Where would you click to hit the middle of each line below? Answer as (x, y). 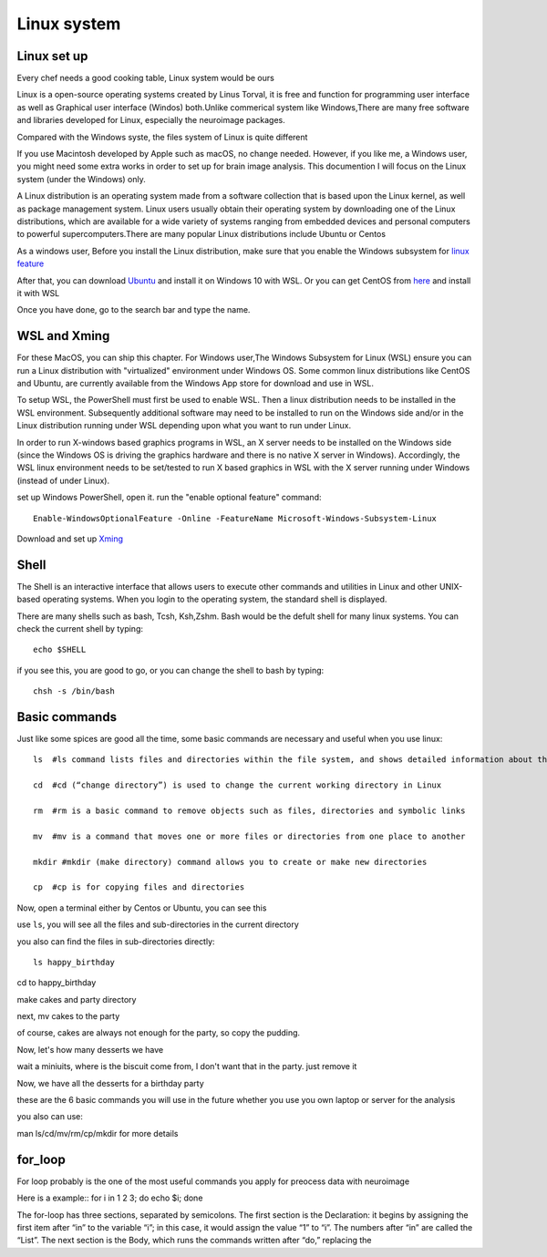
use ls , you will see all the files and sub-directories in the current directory (158, 924)
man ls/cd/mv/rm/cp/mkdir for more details (98, 1133)
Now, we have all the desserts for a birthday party (110, 1083)
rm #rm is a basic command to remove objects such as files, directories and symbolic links (249, 811)
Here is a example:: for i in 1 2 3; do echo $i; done (110, 1198)
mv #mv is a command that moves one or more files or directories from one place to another (249, 836)
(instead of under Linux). (63, 480)
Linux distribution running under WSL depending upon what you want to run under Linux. (184, 426)
